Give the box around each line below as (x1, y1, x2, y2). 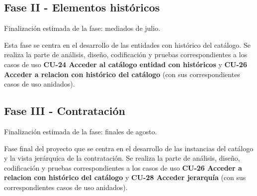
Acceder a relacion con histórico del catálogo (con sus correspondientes (4, 69, 240, 79)
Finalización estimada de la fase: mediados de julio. (4, 23, 161, 33)
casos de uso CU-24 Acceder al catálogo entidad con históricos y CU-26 (4, 59, 247, 69)
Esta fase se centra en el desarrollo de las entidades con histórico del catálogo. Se (4, 39, 251, 50)
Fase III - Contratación (4, 103, 125, 118)
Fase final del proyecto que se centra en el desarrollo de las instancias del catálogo (4, 143, 254, 153)
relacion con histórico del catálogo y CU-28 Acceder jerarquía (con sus (4, 172, 246, 183)
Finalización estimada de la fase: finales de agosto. (4, 126, 157, 136)
